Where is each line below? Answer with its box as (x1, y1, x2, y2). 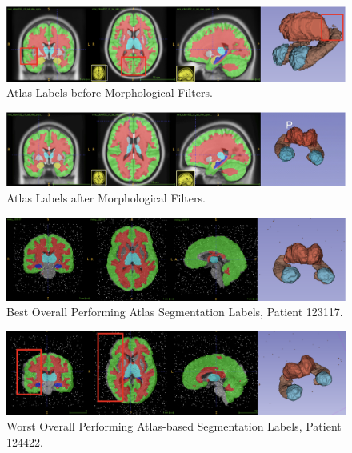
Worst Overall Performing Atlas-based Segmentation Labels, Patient (6, 418, 342, 434)
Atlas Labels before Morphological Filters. (6, 84, 213, 101)
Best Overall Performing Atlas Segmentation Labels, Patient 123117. (6, 303, 343, 320)
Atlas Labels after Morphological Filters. (6, 189, 206, 206)
